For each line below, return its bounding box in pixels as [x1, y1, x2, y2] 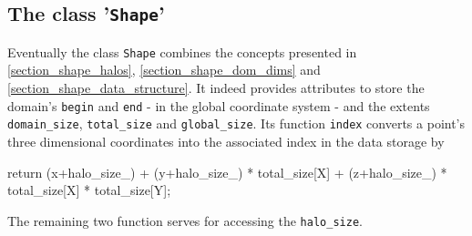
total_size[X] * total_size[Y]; [7, 180, 171, 200]
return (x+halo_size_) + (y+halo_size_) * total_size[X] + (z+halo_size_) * [7, 162, 447, 181]
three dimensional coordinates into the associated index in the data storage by [7, 131, 445, 150]
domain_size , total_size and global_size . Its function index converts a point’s [7, 114, 466, 133]
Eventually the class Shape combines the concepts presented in [7, 42, 357, 61]
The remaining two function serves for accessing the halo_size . [7, 210, 363, 230]
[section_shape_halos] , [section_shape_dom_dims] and [7, 60, 321, 79]
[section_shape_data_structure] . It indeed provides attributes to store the [7, 78, 425, 97]
